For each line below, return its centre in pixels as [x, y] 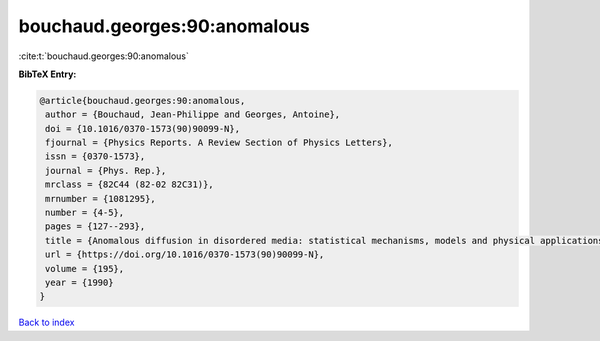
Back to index [46, 322]
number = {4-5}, [85, 213]
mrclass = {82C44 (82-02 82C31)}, [129, 184]
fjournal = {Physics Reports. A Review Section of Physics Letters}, [219, 143]
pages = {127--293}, [95, 226]
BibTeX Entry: [47, 74]
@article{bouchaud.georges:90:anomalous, [142, 100]
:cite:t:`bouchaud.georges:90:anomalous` [103, 56]
